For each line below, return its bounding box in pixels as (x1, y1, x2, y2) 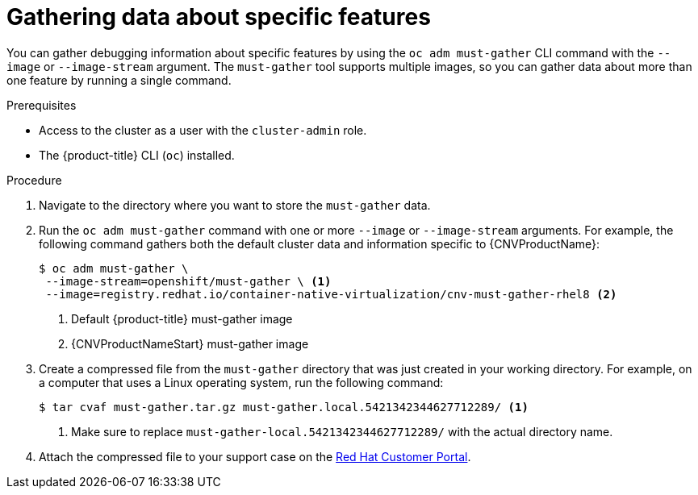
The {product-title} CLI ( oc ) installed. (39, 148, 235, 162)
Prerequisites (6, 98, 77, 112)
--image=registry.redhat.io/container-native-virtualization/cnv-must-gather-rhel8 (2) (45, 287, 617, 301)
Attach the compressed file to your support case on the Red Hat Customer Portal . (39, 449, 471, 464)
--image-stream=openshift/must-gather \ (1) (45, 274, 332, 288)
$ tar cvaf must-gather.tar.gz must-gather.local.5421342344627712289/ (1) (39, 400, 529, 414)
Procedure (6, 173, 62, 187)
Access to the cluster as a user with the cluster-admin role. (39, 123, 367, 137)
